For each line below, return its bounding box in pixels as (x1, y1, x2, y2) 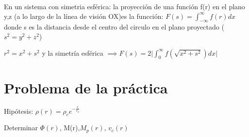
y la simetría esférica (42, 47, 103, 58)
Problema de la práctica (4, 77, 168, 97)
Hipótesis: (4, 106, 33, 116)
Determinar (4, 122, 38, 133)
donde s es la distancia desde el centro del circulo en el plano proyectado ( (4, 22, 224, 32)
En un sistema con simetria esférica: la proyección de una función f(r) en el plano (4, 1, 245, 11)
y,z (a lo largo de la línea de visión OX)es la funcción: (4, 11, 164, 21)
